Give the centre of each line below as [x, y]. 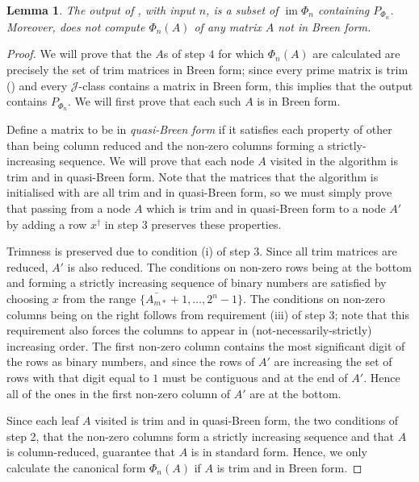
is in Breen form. [299, 101]
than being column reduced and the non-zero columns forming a [165, 145]
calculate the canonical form [76, 467]
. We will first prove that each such [155, 101]
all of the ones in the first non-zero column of [119, 393]
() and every [37, 85]
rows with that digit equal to [78, 377]
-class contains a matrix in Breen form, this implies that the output [246, 85]
